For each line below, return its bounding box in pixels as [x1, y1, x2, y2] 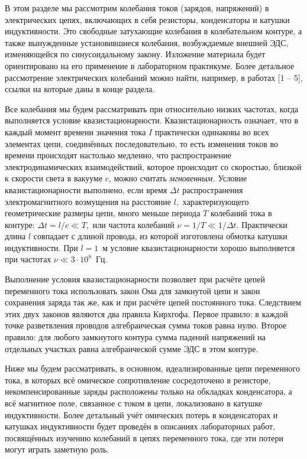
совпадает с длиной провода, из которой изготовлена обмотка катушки [33, 230, 287, 242]
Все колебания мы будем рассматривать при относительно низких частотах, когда [5, 102, 299, 115]
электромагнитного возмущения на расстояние [5, 195, 172, 207]
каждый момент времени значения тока [5, 125, 146, 138]
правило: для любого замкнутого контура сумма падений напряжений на [5, 331, 266, 343]
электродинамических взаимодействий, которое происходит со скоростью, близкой [5, 160, 302, 172]
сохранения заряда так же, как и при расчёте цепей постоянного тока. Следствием [5, 296, 301, 308]
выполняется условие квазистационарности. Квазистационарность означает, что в [5, 114, 299, 126]
